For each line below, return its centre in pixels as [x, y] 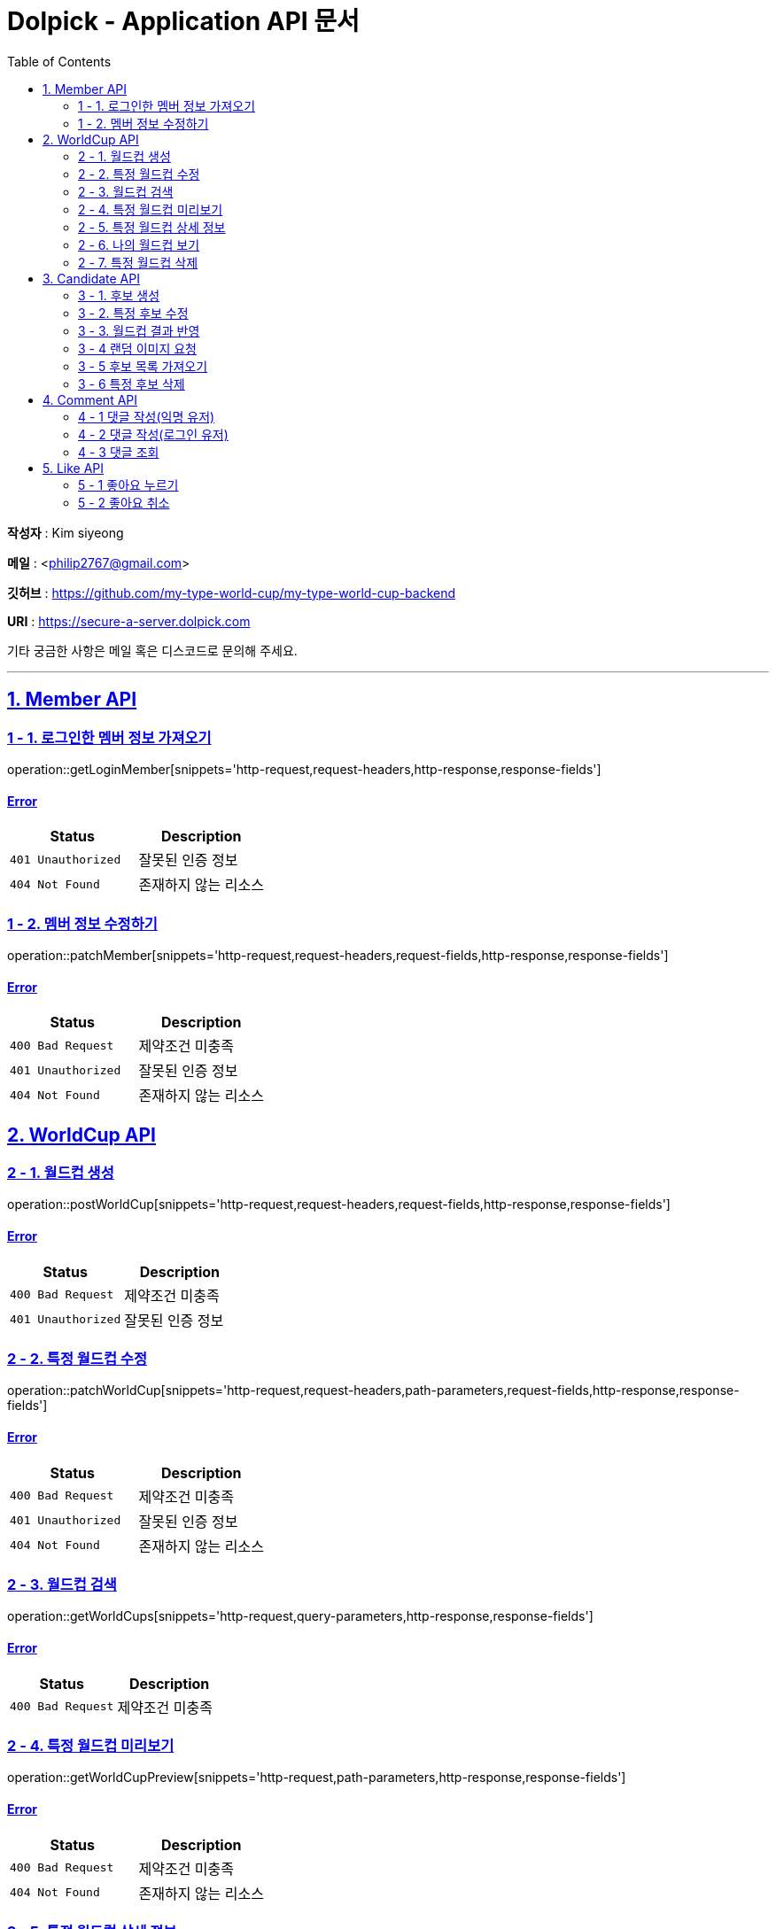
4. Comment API [90, 399]
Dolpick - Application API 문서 [183, 21]
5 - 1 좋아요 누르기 [128, 484]
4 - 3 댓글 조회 [119, 452]
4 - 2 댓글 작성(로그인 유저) [153, 434]
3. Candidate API [91, 278]
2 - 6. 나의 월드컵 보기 [139, 244]
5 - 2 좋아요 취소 [124, 502]
